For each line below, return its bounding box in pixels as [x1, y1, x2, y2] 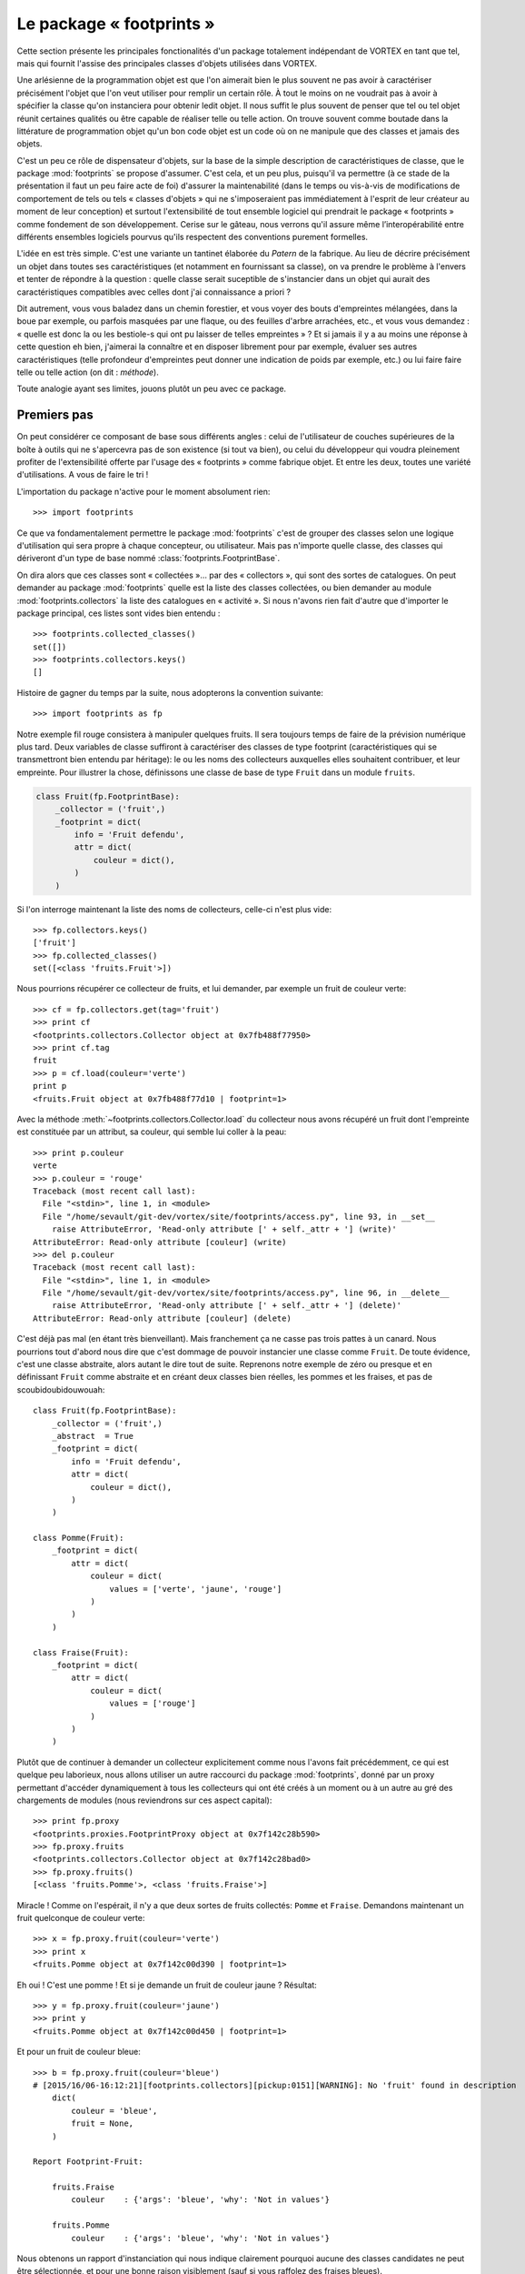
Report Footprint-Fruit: [33, 2157, 144, 2167]
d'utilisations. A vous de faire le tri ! [16, 469, 149, 480]
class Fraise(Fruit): [33, 1647, 129, 1657]
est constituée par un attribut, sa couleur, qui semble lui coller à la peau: [16, 1126, 287, 1137]
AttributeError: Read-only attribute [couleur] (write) [33, 1237, 287, 1247]
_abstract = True [51, 1431, 134, 1441]
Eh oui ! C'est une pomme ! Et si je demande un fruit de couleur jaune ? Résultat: [16, 1979, 317, 1990]
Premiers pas [16, 408, 94, 423]
